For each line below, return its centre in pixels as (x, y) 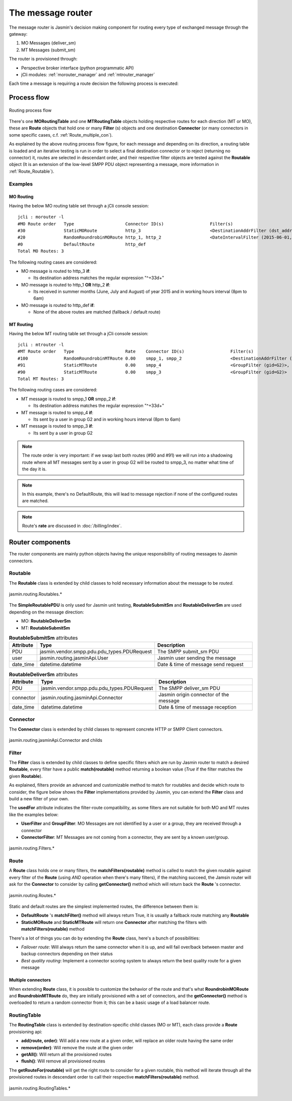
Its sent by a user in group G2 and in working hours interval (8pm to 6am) (107, 419)
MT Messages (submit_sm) (48, 50)
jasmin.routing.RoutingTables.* (40, 1088)
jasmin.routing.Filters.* (32, 848)
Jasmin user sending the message (197, 658)
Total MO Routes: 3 (41, 251)
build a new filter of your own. (39, 798)
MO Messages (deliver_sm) (49, 43)
